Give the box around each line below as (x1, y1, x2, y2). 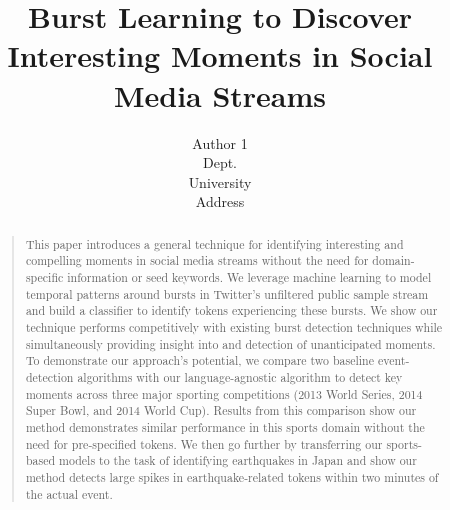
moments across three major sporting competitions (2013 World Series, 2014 (25, 385, 423, 402)
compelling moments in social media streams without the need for (25, 252, 369, 269)
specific (25, 268, 64, 285)
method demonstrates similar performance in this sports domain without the (25, 418, 425, 435)
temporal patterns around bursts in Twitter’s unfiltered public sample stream (25, 285, 429, 302)
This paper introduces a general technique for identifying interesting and (25, 235, 404, 252)
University (188, 171, 252, 192)
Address (195, 191, 245, 212)
